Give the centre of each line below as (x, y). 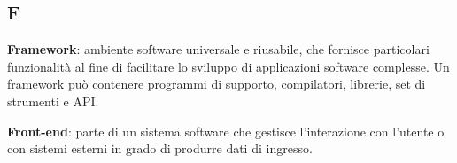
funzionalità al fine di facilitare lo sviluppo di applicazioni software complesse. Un (228, 66)
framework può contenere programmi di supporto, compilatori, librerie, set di (217, 84)
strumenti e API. (53, 101)
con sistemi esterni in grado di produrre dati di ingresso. (160, 148)
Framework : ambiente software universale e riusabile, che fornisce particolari (218, 49)
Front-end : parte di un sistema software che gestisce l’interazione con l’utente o (226, 131)
